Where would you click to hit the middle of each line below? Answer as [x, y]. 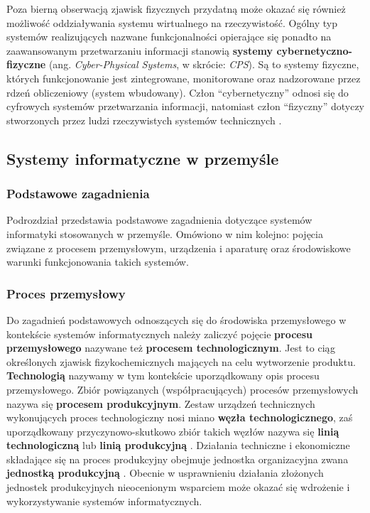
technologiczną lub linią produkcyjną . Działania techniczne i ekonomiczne [178, 445]
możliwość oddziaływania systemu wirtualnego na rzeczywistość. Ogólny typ [172, 22]
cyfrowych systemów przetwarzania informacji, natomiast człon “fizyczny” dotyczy [185, 106]
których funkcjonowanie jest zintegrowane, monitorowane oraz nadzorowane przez [184, 78]
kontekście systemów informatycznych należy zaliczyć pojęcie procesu [159, 334]
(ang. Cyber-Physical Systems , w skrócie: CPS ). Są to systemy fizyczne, [204, 64]
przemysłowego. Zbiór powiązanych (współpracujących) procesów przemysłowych [183, 389]
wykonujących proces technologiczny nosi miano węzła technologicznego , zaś [180, 417]
